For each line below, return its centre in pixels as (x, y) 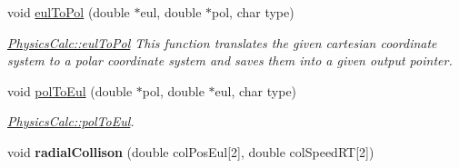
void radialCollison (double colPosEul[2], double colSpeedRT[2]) (191, 151)
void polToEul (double (70, 90)
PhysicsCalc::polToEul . (71, 121)
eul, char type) (256, 90)
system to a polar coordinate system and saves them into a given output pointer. (230, 60)
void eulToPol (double (69, 12)
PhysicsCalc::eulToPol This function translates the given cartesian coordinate (222, 42)
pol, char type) (253, 12)
